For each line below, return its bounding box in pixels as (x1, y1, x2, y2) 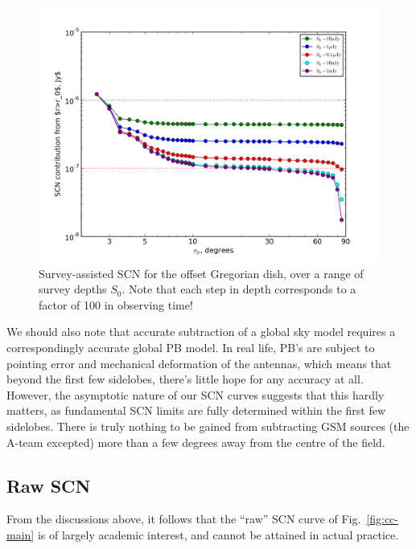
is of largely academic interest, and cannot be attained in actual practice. (37, 526, 399, 543)
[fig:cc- (366, 510, 398, 527)
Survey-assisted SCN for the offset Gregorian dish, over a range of (39, 264, 364, 281)
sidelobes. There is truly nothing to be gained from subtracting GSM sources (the (6, 417, 410, 434)
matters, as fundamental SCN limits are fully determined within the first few (6, 402, 386, 419)
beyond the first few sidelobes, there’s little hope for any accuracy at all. (6, 371, 364, 387)
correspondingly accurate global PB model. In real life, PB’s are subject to (6, 338, 375, 355)
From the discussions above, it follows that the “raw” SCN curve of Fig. (6, 510, 361, 527)
